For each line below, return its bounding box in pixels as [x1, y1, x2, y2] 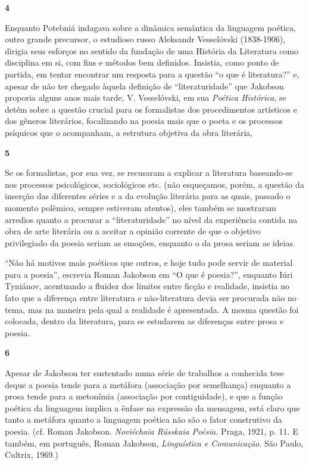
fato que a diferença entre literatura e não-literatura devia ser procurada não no [5, 292, 296, 304]
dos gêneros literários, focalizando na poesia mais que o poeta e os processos [5, 114, 283, 127]
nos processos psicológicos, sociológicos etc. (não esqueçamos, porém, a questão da [5, 178, 304, 190]
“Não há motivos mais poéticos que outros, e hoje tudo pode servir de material [5, 256, 293, 269]
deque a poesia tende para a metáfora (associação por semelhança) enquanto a [5, 378, 291, 390]
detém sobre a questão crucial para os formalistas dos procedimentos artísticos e [5, 103, 297, 115]
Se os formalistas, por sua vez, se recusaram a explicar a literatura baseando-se [5, 166, 293, 179]
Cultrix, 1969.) [5, 448, 58, 461]
